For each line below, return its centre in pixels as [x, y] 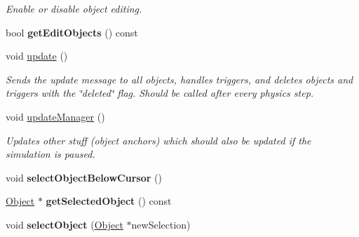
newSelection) [161, 224]
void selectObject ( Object [65, 224]
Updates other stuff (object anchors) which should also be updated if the [158, 140]
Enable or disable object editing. [74, 8]
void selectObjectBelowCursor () [84, 177]
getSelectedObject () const [109, 201]
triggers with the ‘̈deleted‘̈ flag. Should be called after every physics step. [160, 93]
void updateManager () [55, 116]
